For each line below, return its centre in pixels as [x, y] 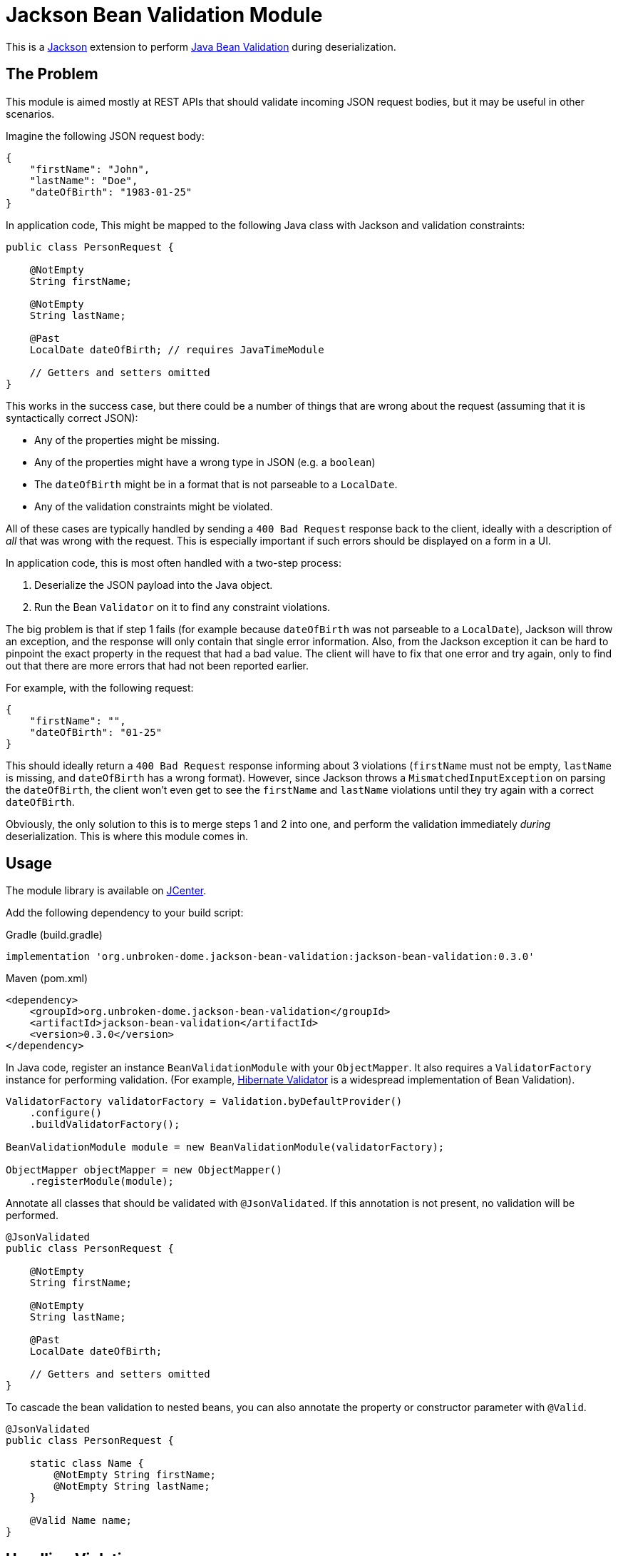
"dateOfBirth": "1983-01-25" [111, 192]
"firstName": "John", [90, 169]
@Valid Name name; [81, 1521]
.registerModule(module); [102, 1182]
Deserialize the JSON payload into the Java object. [154, 585]
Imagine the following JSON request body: [105, 136]
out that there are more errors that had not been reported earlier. [158, 665]
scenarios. [30, 113]
